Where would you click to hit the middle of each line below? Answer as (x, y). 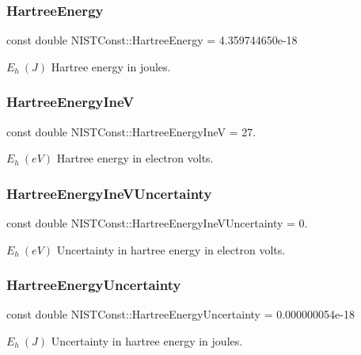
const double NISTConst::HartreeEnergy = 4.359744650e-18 (152, 40)
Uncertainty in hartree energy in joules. (147, 341)
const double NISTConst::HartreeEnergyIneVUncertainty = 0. (157, 223)
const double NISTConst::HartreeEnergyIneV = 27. (131, 131)
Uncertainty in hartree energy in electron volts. (171, 249)
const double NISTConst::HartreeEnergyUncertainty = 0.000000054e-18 (180, 314)
